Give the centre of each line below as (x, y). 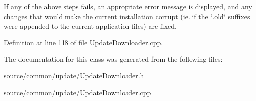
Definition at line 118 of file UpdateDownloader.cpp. (84, 42)
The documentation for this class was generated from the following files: (113, 59)
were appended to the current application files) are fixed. (90, 26)
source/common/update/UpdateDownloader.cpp (78, 92)
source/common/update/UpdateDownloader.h (74, 75)
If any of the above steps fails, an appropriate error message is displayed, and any (128, 6)
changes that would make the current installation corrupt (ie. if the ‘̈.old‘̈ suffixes (127, 16)
